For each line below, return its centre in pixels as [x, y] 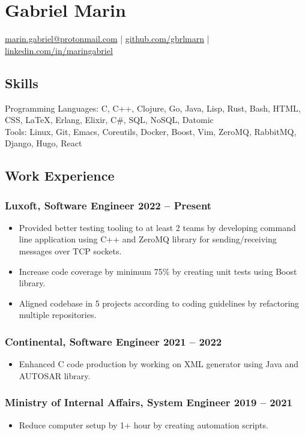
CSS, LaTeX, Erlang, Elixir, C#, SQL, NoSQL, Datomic [109, 120]
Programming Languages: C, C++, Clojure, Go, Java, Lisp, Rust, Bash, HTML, [153, 108]
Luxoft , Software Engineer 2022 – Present [108, 205]
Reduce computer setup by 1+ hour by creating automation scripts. [143, 424]
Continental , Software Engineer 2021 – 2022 [113, 341]
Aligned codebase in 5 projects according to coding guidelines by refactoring [159, 303]
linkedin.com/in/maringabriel [59, 50]
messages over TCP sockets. [70, 251]
